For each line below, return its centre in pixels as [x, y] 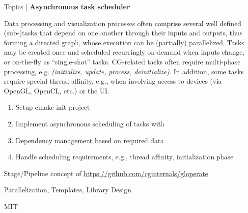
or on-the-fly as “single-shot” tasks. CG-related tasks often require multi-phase [122, 61]
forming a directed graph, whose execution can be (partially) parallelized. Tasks [124, 42]
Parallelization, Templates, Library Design [68, 190]
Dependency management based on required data [90, 140]
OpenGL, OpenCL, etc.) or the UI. [57, 90]
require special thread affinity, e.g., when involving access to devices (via [113, 81]
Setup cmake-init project [53, 107]
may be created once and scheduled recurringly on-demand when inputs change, [124, 52]
